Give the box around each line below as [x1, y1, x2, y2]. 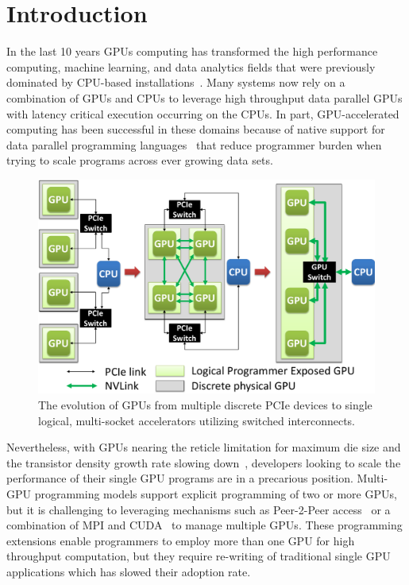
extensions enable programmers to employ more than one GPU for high [6, 532, 355, 548]
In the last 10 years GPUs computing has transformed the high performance [6, 43, 378, 60]
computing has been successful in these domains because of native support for [6, 121, 385, 138]
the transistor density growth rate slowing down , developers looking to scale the [6, 454, 401, 471]
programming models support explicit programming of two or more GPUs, [34, 485, 397, 502]
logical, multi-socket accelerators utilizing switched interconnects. [38, 412, 355, 428]
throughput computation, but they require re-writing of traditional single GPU [6, 548, 391, 564]
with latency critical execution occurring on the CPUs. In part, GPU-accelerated [6, 105, 399, 122]
